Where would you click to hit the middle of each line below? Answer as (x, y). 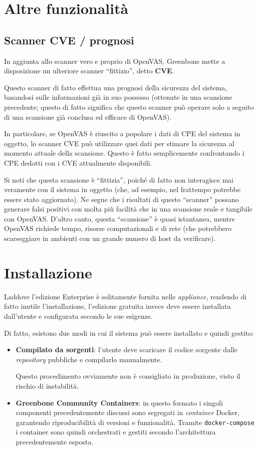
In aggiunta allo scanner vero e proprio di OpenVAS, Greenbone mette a (115, 61)
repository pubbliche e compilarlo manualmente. (89, 359)
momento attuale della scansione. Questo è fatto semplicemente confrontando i (124, 153)
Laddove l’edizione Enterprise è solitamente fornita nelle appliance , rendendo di (125, 296)
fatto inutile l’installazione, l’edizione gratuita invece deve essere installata (118, 306)
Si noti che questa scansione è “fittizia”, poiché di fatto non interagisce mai (119, 179)
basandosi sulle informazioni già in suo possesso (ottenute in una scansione (118, 97)
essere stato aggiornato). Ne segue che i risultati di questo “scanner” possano (122, 199)
